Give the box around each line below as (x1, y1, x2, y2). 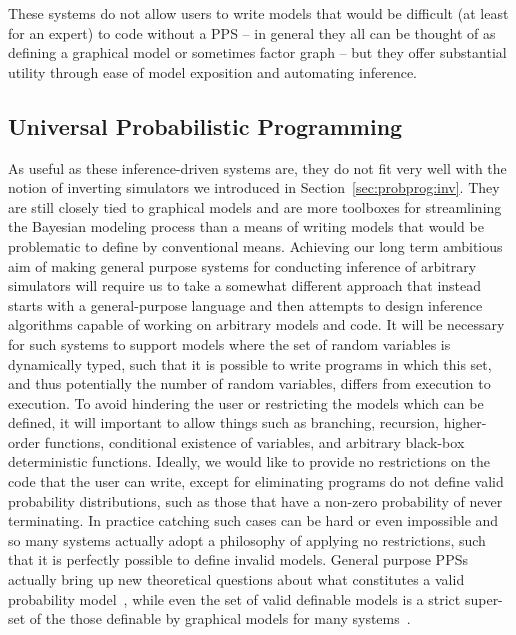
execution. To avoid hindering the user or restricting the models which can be (8, 392, 484, 413)
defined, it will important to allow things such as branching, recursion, (8, 412, 440, 433)
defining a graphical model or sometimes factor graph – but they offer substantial (8, 42, 507, 63)
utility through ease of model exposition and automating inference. (8, 61, 417, 82)
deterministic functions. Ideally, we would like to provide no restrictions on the (8, 451, 490, 472)
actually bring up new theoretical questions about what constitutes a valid (8, 569, 465, 590)
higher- (443, 412, 487, 433)
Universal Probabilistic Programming (8, 110, 403, 141)
